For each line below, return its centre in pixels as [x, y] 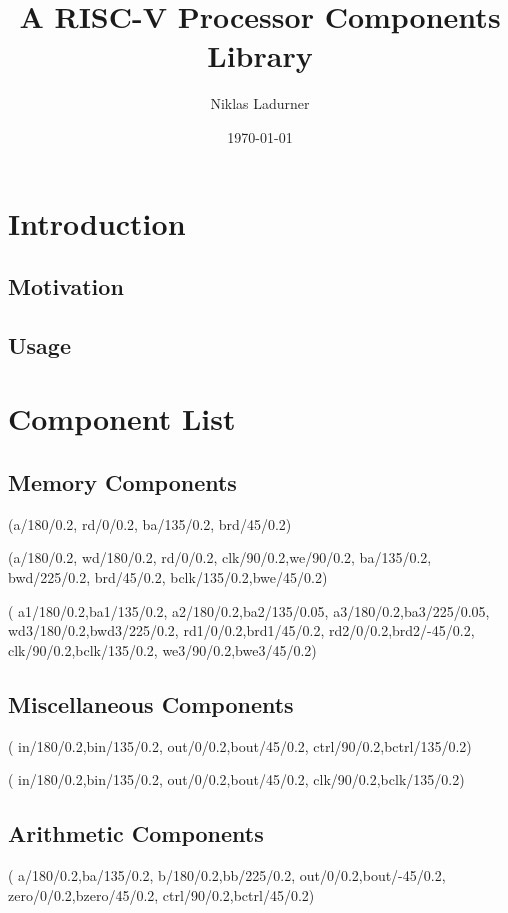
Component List [122, 418]
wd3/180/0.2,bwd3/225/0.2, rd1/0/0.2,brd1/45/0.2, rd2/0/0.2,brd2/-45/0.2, [241, 630]
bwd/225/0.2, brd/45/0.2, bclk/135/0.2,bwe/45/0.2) [168, 577]
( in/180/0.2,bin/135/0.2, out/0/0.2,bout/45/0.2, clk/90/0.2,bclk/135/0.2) [236, 779]
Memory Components [122, 482]
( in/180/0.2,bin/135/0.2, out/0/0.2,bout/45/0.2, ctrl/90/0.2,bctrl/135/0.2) [240, 745]
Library [260, 55]
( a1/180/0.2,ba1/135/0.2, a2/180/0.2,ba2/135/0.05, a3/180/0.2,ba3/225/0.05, [249, 610]
